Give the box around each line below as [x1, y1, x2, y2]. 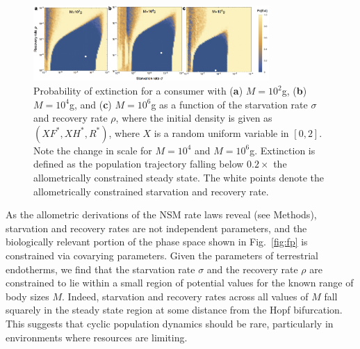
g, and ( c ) [69, 97, 112, 111]
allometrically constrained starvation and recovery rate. [33, 184, 269, 198]
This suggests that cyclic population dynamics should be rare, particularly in [6, 316, 334, 330]
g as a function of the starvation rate [151, 97, 308, 111]
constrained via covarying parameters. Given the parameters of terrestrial [6, 247, 318, 262]
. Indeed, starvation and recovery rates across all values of [62, 289, 309, 303]
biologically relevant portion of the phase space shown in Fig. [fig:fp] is [6, 234, 308, 249]
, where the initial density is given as [115, 111, 272, 125]
